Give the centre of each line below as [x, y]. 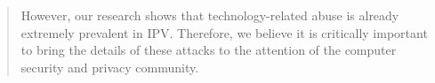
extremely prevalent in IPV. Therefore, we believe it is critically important [224, 32]
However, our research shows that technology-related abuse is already [210, 15]
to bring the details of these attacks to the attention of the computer [209, 50]
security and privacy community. [110, 67]
